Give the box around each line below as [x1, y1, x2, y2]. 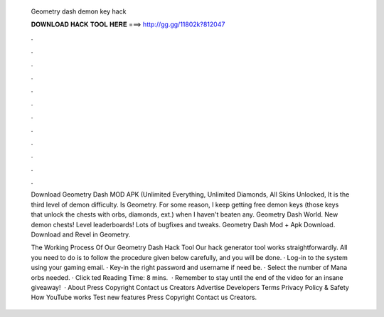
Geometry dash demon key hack [31, 7, 127, 16]
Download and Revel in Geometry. [31, 230, 131, 239]
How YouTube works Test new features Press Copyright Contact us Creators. [31, 293, 257, 302]
